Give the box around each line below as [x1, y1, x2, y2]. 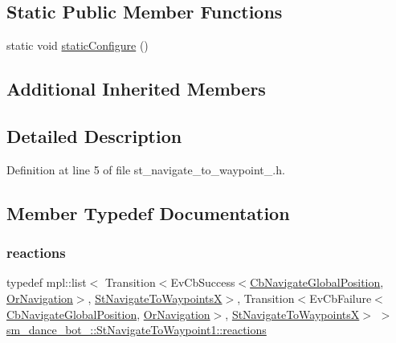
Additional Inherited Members [6, 76, 266, 101]
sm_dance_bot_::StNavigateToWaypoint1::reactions [6, 321, 267, 338]
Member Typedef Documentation [6, 200, 290, 225]
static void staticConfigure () [6, 37, 149, 54]
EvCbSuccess [170, 274, 235, 291]
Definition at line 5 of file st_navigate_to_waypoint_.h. [6, 161, 285, 178]
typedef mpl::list [6, 274, 87, 291]
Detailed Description [6, 123, 182, 148]
